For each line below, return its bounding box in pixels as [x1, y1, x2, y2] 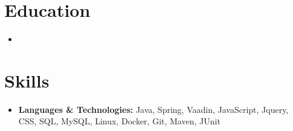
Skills [4, 68, 50, 92]
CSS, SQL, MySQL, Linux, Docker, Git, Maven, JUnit [18, 115, 221, 127]
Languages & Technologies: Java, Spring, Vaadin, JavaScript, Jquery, [18, 103, 289, 115]
